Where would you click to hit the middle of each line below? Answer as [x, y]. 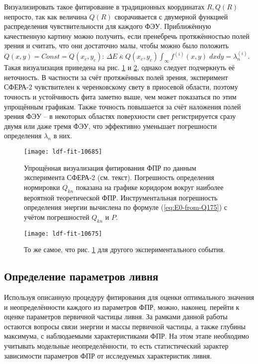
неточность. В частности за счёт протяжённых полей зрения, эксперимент [116, 77]
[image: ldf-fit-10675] [63, 233]
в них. [63, 136]
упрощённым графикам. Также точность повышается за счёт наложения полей [123, 106]
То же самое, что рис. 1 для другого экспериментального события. [125, 249]
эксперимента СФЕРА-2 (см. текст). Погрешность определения [119, 177]
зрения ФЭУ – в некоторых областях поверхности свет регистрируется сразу [120, 116]
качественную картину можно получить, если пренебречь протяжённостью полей [127, 36]
